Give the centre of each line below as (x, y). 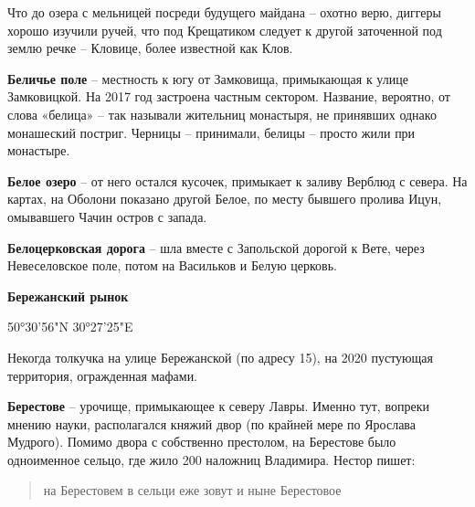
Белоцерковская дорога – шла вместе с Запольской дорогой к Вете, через (216, 247)
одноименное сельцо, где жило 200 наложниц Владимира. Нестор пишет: (211, 459)
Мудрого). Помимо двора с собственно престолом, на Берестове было (202, 442)
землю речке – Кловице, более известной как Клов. (150, 48)
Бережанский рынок (68, 296)
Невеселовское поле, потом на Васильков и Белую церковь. (172, 265)
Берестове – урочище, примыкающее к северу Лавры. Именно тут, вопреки (218, 406)
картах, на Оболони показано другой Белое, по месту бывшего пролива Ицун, (225, 199)
